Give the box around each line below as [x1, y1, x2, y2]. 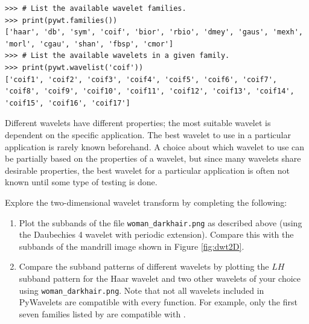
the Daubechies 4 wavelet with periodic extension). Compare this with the [19, 228, 294, 241]
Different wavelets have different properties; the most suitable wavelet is [5, 116, 271, 129]
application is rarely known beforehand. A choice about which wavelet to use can [5, 140, 305, 153]
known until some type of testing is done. [5, 176, 158, 188]
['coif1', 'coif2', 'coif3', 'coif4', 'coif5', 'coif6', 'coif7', [5, 75, 278, 84]
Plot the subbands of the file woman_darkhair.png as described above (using [19, 216, 302, 229]
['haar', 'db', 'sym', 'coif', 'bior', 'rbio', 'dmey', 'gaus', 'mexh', [5, 28, 303, 37]
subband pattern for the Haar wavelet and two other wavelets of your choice [19, 272, 301, 284]
